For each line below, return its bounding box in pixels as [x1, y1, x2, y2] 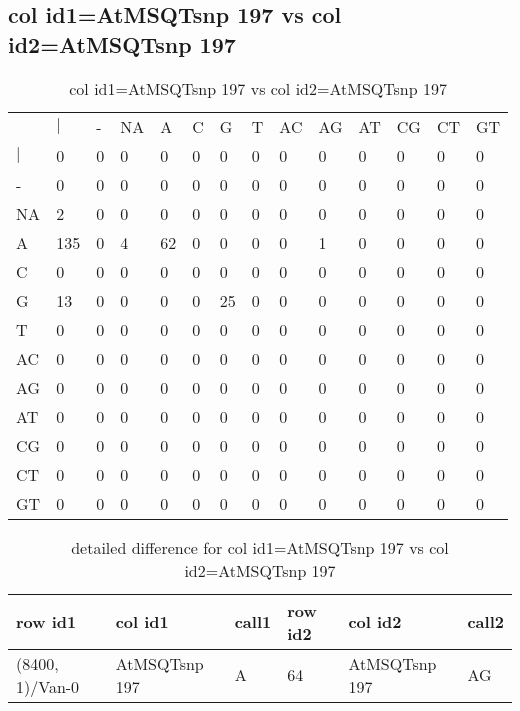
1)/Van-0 [16, 674, 80, 698]
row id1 [16, 610, 77, 634]
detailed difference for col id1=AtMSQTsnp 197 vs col [71, 535, 449, 559]
